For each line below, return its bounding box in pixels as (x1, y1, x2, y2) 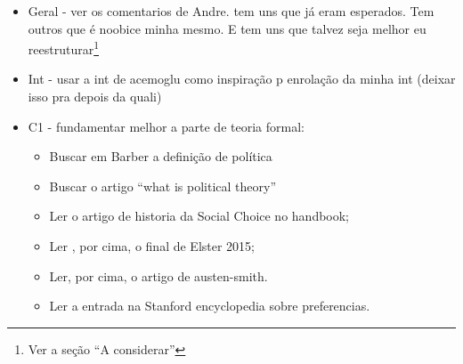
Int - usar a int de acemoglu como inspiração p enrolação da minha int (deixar (28, 69, 456, 88)
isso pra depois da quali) (28, 87, 162, 106)
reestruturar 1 (28, 37, 100, 58)
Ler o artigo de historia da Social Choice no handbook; (49, 206, 350, 225)
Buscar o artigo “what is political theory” (49, 176, 277, 195)
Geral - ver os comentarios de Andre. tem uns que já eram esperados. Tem (28, 2, 435, 20)
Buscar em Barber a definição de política (49, 147, 272, 166)
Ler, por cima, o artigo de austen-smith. (49, 266, 268, 285)
